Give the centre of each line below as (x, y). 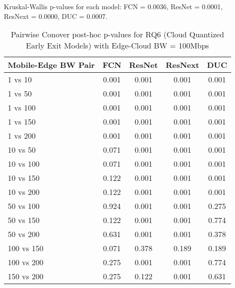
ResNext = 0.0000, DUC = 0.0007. (56, 16)
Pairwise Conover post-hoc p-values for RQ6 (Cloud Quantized (117, 34)
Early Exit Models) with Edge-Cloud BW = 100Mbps (117, 46)
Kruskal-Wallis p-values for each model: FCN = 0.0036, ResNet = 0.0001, (113, 6)
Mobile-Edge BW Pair (51, 65)
